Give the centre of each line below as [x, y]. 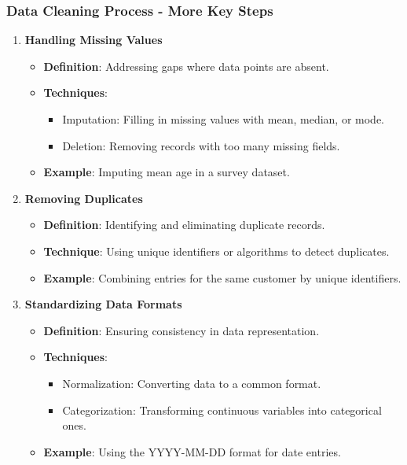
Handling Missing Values [93, 40]
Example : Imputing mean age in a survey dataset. [167, 172]
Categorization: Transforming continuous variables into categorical [222, 410]
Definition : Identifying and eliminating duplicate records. [184, 225]
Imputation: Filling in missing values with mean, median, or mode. [223, 119]
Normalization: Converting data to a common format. [192, 383]
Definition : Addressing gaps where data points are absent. [186, 66]
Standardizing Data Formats [103, 304]
